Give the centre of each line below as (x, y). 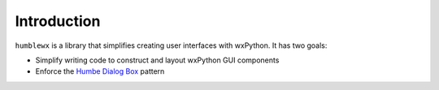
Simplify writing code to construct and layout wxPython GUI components (157, 60)
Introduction (58, 21)
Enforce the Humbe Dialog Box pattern (100, 71)
